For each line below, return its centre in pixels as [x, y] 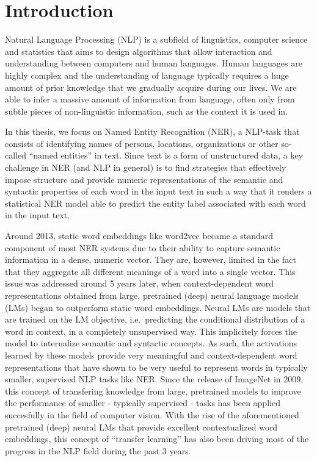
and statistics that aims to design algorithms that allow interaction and [139, 51]
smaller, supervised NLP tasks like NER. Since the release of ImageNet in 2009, [154, 379]
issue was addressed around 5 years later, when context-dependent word [140, 283]
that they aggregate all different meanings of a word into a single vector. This [150, 271]
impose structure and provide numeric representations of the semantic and [144, 179]
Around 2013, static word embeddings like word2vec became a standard [139, 236]
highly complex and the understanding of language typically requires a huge [147, 75]
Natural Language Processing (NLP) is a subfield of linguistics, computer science [156, 39]
